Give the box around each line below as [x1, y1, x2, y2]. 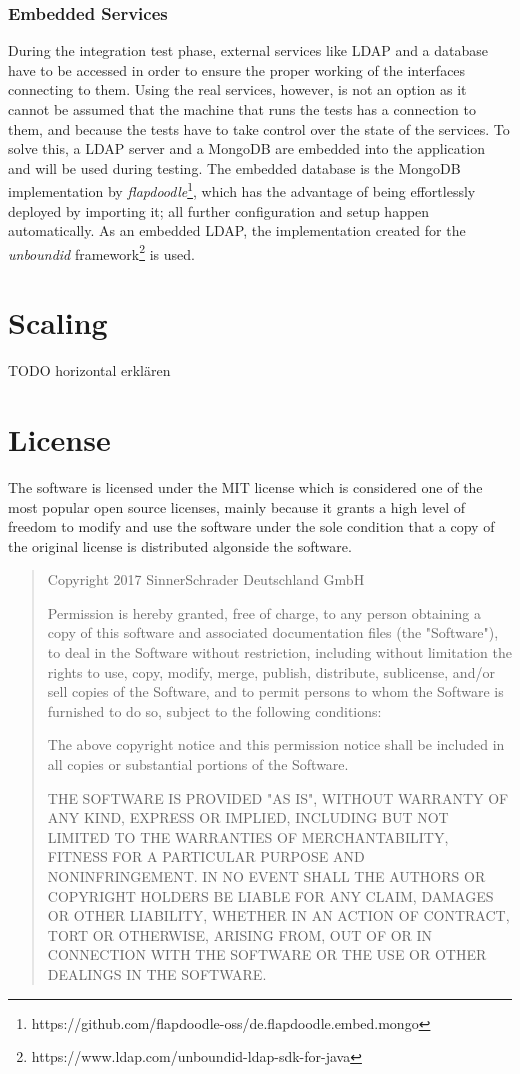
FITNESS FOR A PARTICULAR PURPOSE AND [47, 846, 365, 867]
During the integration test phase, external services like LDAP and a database [8, 40, 489, 61]
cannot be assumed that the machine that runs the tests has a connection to [8, 99, 476, 119]
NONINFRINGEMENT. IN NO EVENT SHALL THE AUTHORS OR [47, 866, 486, 886]
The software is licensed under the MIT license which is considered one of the [8, 476, 483, 497]
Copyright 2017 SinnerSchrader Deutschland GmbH [47, 569, 365, 590]
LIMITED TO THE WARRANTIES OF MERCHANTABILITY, [47, 826, 449, 847]
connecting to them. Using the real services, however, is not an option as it [8, 79, 467, 100]
